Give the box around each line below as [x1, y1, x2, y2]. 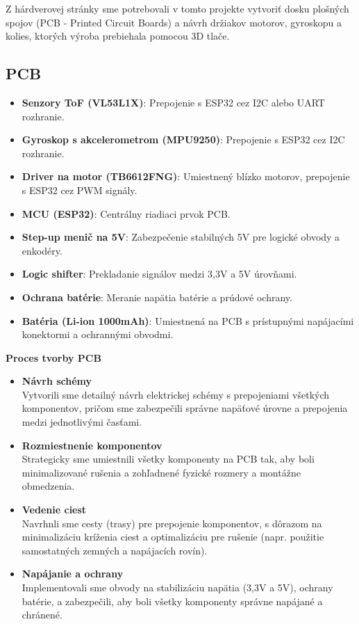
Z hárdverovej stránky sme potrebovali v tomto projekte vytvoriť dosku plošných [6, 1, 349, 15]
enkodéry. [22, 243, 62, 257]
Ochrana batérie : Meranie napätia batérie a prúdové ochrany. [22, 289, 292, 304]
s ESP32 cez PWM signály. [22, 182, 137, 197]
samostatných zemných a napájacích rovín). [22, 543, 208, 557]
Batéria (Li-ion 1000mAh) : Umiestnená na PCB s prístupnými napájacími [22, 313, 354, 328]
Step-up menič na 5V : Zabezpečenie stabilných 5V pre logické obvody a [22, 230, 340, 244]
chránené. [22, 607, 62, 622]
